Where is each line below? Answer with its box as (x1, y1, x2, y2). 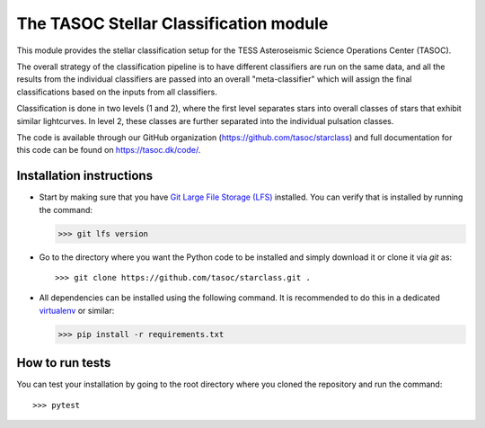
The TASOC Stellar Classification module (16, 13, 329, 33)
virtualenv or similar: (39, 305, 115, 316)
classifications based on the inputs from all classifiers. (16, 86, 217, 97)
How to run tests (16, 355, 111, 370)
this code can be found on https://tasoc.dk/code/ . (16, 145, 201, 156)
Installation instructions (16, 168, 153, 183)
